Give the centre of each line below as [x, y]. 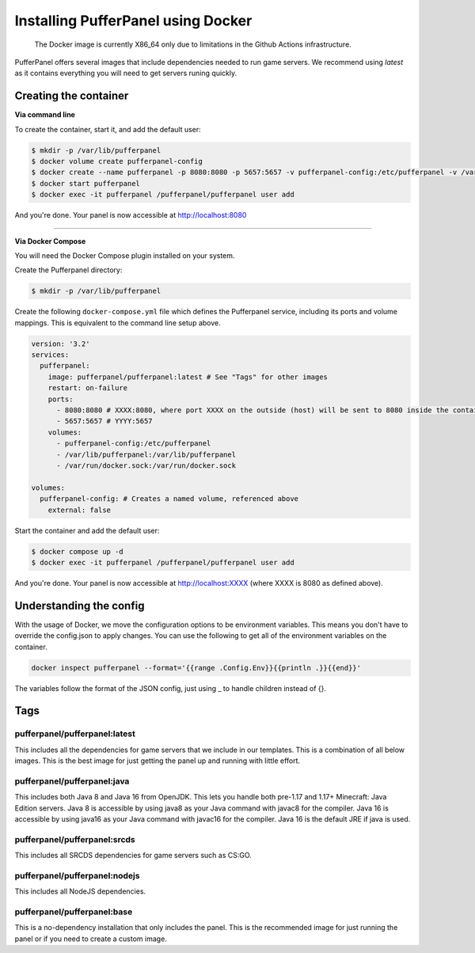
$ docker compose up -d [78, 551]
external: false [79, 510]
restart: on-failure [88, 388]
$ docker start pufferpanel [85, 183]
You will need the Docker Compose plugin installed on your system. [125, 255]
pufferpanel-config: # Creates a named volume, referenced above [169, 499]
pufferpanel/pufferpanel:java [72, 781]
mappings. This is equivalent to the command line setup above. [118, 323]
